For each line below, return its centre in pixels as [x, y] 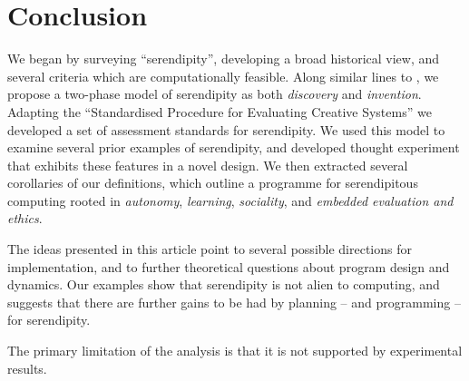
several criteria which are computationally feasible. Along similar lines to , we [223, 76]
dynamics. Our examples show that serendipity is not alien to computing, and [224, 284]
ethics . [25, 218]
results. [27, 368]
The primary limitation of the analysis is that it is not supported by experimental [235, 351]
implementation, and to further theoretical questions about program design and [229, 266]
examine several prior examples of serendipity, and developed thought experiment [234, 147]
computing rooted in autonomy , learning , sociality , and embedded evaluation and [230, 200]
